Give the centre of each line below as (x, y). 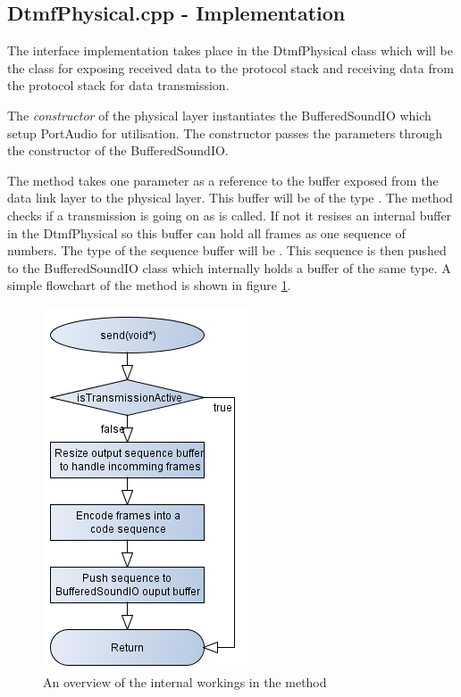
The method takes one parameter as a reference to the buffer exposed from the (223, 180)
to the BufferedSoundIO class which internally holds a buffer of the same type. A (229, 267)
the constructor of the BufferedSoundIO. (118, 150)
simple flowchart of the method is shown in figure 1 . (149, 285)
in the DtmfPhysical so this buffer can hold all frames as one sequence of (206, 232)
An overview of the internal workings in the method (185, 681)
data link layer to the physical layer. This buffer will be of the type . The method (230, 198)
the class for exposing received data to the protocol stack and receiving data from (230, 67)
